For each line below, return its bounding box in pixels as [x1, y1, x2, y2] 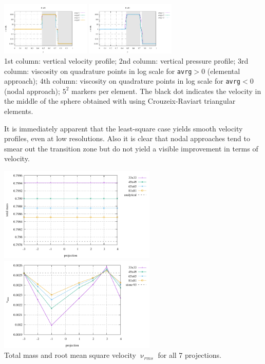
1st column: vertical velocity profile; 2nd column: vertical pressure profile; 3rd [4, 55, 249, 66]
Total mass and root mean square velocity [4, 350, 136, 360]
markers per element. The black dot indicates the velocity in [71, 85, 261, 96]
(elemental [207, 65, 240, 76]
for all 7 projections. [158, 350, 221, 360]
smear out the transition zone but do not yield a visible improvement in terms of [4, 143, 258, 154]
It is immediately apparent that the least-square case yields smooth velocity [4, 123, 243, 133]
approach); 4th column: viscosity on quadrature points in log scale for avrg [4, 75, 241, 86]
